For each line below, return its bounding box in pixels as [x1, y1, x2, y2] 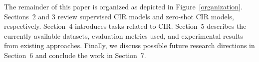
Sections [4, 11, 29, 21]
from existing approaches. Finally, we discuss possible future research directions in [4, 40, 255, 51]
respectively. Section [4, 21, 66, 31]
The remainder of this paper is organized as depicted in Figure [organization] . [4, 1, 243, 11]
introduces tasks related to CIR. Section [75, 21, 198, 31]
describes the [207, 21, 247, 31]
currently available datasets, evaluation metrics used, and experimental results [4, 30, 243, 41]
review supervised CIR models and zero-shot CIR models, [57, 11, 234, 21]
